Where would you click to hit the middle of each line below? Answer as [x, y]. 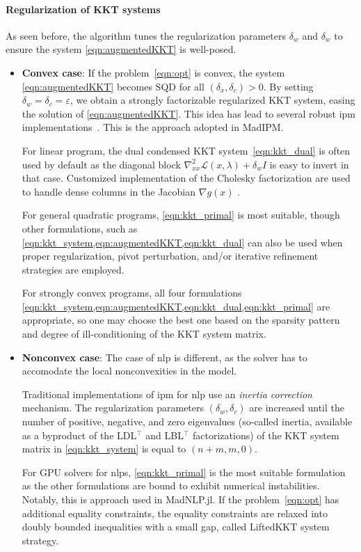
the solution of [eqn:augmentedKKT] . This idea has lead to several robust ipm [189, 113]
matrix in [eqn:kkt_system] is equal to [104, 449]
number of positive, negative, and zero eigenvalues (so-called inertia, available [187, 421]
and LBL [165, 435]
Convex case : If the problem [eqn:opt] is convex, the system [153, 72]
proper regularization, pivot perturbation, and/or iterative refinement [170, 256]
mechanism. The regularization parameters [113, 408]
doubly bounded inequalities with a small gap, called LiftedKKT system [176, 527]
